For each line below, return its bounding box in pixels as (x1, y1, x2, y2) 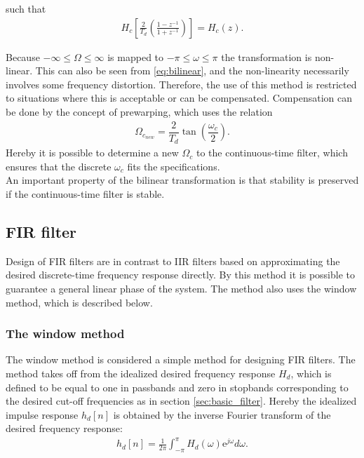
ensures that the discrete (6, 159, 112, 173)
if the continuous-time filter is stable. (6, 186, 165, 201)
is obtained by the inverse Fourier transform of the (113, 407, 331, 422)
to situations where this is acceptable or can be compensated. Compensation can (6, 90, 353, 105)
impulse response (6, 407, 79, 422)
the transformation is (221, 49, 312, 64)
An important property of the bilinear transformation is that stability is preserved (6, 173, 359, 187)
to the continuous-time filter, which (196, 145, 348, 160)
